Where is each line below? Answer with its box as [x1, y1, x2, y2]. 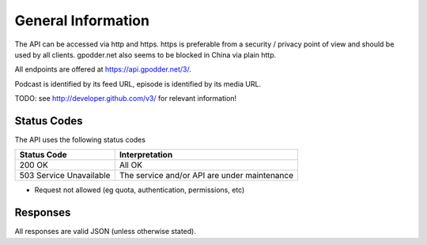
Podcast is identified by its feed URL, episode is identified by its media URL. [14, 79, 261, 88]
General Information [14, 12, 150, 29]
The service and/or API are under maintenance [119, 170, 294, 181]
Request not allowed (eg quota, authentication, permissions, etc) [34, 185, 245, 195]
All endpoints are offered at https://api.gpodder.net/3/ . [14, 65, 191, 74]
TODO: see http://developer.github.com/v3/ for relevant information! [14, 94, 237, 103]
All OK [119, 160, 142, 171]
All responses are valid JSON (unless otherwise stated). [14, 227, 197, 236]
